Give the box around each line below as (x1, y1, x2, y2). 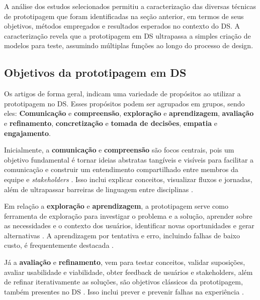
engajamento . (4, 127, 51, 138)
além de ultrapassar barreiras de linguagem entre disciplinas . (4, 184, 193, 194)
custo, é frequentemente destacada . (4, 240, 114, 250)
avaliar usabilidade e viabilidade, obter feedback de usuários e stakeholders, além (4, 266, 253, 277)
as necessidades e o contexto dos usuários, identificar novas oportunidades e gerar (4, 220, 254, 231)
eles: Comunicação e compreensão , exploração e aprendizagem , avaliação (4, 108, 254, 118)
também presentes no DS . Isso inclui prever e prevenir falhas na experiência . (4, 286, 244, 296)
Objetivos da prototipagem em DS (4, 65, 187, 80)
